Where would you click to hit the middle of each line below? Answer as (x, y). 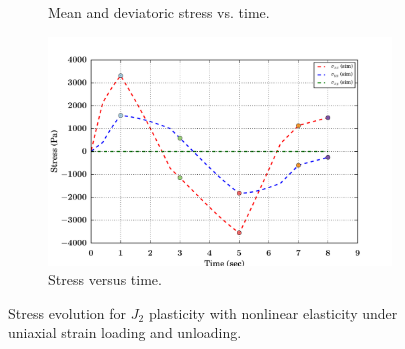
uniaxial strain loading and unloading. (125, 332)
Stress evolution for (67, 312)
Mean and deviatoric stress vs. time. (159, 12)
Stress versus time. (105, 279)
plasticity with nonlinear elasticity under (273, 312)
